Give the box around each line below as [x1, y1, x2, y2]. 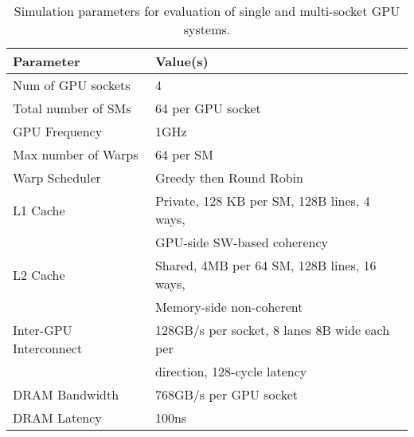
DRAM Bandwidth [13, 385, 119, 404]
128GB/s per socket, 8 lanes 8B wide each [154, 321, 390, 339]
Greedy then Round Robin [154, 168, 303, 187]
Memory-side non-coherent [154, 297, 303, 316]
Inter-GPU [13, 321, 72, 339]
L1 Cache [13, 200, 65, 219]
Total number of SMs [13, 99, 131, 117]
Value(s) [154, 52, 209, 70]
